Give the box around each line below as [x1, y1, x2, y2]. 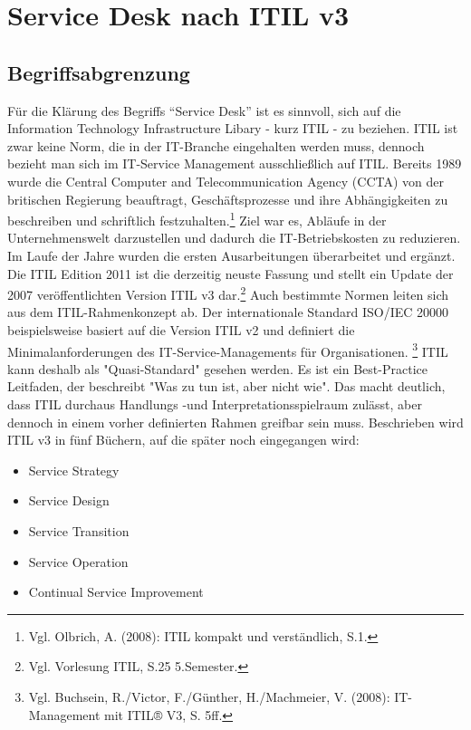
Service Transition [28, 522, 130, 541]
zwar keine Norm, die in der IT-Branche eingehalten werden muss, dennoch [7, 136, 425, 155]
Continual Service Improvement [28, 582, 204, 601]
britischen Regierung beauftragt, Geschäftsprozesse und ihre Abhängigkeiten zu [7, 189, 448, 208]
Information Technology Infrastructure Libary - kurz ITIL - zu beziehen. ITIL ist [7, 119, 458, 138]
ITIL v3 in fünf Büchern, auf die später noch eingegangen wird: [7, 430, 360, 449]
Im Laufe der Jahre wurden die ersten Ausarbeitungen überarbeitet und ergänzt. [7, 245, 456, 264]
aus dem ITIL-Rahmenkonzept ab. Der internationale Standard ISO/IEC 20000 [7, 303, 449, 322]
